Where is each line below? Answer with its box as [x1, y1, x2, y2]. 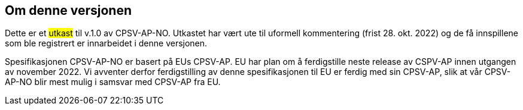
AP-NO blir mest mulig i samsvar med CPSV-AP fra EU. [5, 77, 221, 87]
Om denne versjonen [5, 3, 132, 18]
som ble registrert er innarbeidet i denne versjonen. [5, 38, 208, 49]
